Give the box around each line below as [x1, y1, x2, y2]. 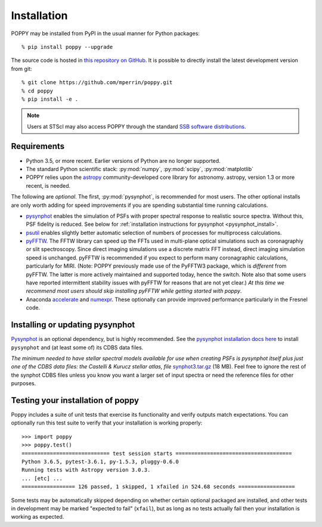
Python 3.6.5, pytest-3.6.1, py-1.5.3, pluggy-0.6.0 [21, 458, 179, 465]
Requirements [11, 141, 65, 151]
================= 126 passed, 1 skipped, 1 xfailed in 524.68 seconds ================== [21, 483, 295, 490]
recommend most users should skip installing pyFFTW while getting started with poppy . [26, 287, 242, 294]
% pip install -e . [21, 95, 79, 103]
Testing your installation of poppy [11, 395, 140, 405]
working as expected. [11, 513, 64, 520]
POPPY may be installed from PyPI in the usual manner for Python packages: [11, 30, 200, 37]
